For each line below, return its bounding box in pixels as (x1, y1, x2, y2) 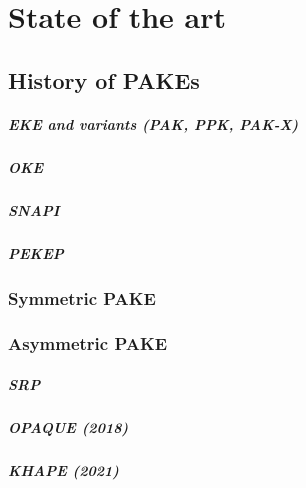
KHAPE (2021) (8, 459, 119, 480)
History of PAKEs (8, 64, 200, 95)
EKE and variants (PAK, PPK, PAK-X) (8, 113, 299, 134)
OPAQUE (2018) (8, 416, 129, 437)
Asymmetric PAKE (8, 331, 168, 356)
